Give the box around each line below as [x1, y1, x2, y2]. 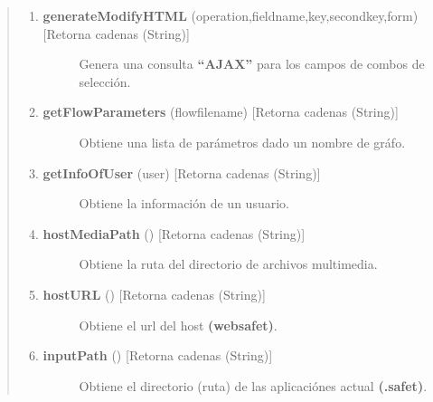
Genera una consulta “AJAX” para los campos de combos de [79, 54, 425, 73]
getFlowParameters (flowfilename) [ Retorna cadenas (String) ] [42, 102, 399, 121]
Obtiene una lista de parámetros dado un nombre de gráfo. [79, 132, 406, 151]
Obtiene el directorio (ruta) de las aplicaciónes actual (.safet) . [79, 376, 428, 395]
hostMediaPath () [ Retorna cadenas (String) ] [42, 224, 306, 243]
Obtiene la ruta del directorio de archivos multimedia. [79, 254, 378, 273]
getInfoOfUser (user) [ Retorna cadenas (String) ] [42, 163, 321, 182]
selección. [79, 72, 131, 91]
